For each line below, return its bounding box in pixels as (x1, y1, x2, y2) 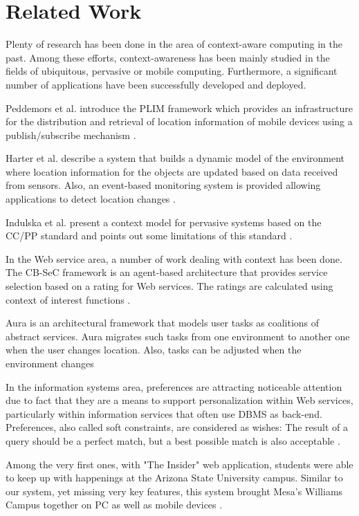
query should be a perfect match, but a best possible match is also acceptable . (6, 433, 340, 448)
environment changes (6, 356, 94, 370)
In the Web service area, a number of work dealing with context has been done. (6, 251, 342, 266)
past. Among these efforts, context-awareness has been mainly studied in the (6, 50, 330, 64)
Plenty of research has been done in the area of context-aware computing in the (6, 37, 342, 51)
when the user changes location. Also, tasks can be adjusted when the (6, 342, 302, 357)
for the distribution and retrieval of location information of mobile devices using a (6, 114, 353, 129)
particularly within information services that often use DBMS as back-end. (6, 406, 322, 421)
